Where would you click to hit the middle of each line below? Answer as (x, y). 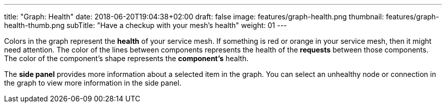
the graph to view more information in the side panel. (93, 83)
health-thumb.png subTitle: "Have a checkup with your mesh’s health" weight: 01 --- (146, 25)
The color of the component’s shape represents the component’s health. (126, 58)
